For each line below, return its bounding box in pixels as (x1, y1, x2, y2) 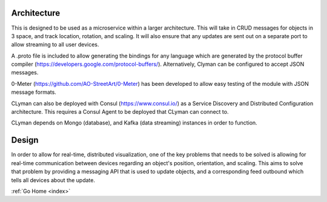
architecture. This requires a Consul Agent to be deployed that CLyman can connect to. (11, 108, 229, 116)
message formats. (11, 88, 57, 96)
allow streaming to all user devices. (11, 41, 99, 48)
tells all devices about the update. (11, 176, 96, 184)
